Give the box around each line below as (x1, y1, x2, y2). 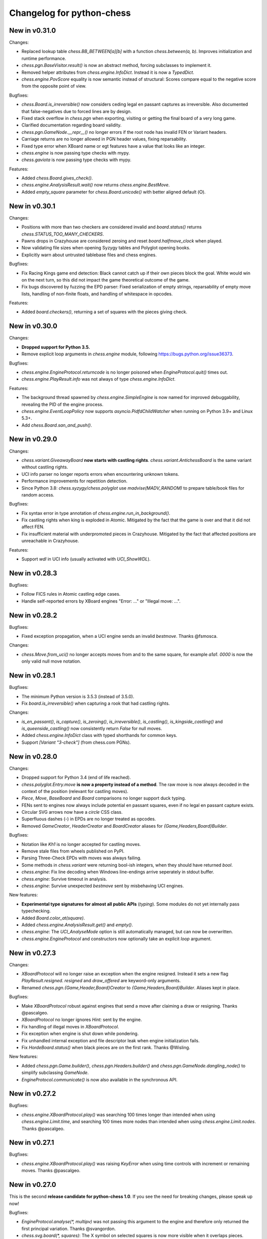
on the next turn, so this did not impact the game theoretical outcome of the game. (21, 277, 190, 282)
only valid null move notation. (21, 658, 82, 664)
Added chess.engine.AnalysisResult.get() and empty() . (21, 922, 133, 928)
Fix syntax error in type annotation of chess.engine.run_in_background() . (21, 510, 171, 516)
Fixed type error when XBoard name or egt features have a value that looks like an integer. (21, 143, 206, 149)
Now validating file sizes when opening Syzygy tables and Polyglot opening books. (21, 245, 190, 251)
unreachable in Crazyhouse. (21, 538, 79, 544)
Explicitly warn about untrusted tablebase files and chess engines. (21, 252, 157, 258)
